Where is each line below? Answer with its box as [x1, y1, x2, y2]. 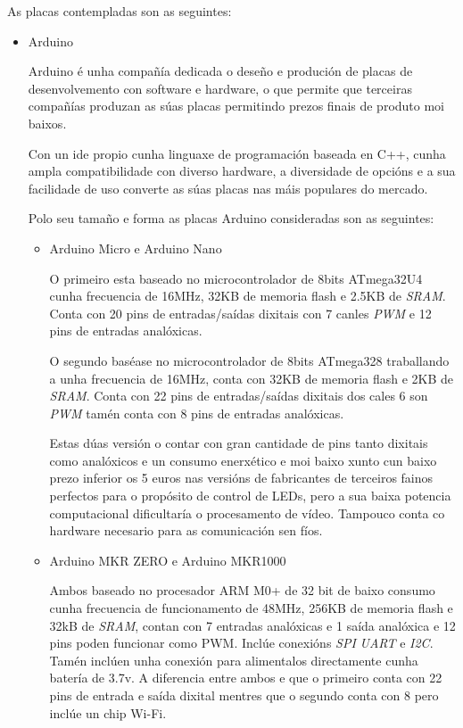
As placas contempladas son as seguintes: [7, 2, 232, 20]
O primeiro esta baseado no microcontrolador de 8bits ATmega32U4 [49, 269, 423, 287]
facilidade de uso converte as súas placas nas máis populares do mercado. [28, 178, 428, 197]
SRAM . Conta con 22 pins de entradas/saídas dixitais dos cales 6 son [49, 386, 428, 405]
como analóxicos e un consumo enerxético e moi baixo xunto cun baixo [49, 451, 437, 469]
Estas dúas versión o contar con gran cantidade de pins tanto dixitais [49, 434, 428, 452]
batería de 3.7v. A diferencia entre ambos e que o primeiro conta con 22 [49, 668, 442, 687]
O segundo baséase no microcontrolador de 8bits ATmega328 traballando [49, 351, 450, 369]
